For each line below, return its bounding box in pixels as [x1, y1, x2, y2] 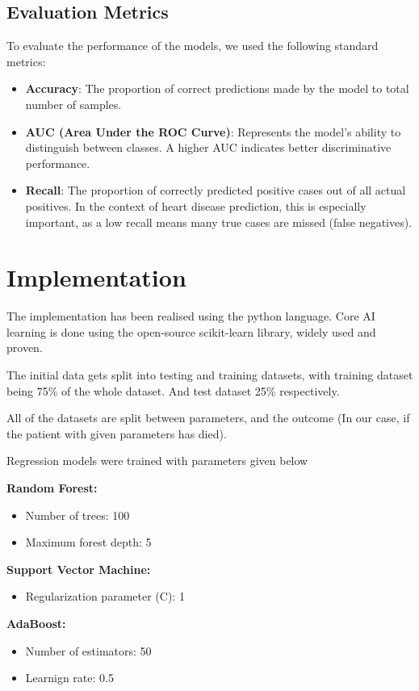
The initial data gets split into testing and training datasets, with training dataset [6, 366, 413, 383]
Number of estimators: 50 [25, 642, 152, 659]
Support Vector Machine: [6, 560, 151, 577]
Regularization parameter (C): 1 [25, 588, 185, 605]
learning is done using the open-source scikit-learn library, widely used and [6, 323, 376, 340]
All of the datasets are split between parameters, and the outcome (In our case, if [6, 409, 410, 426]
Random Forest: [6, 480, 98, 496]
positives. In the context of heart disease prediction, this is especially [25, 197, 367, 214]
